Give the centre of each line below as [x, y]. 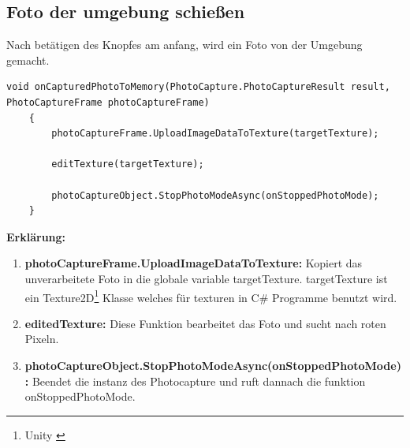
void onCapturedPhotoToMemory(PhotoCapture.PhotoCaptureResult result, [198, 87]
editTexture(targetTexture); [128, 164]
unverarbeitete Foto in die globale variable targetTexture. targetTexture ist [206, 278]
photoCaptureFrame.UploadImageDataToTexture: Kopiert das [194, 263]
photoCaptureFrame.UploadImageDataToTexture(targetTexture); [215, 134]
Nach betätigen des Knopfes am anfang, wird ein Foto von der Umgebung [184, 45]
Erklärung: [36, 236]
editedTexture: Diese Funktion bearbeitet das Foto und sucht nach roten [205, 323]
